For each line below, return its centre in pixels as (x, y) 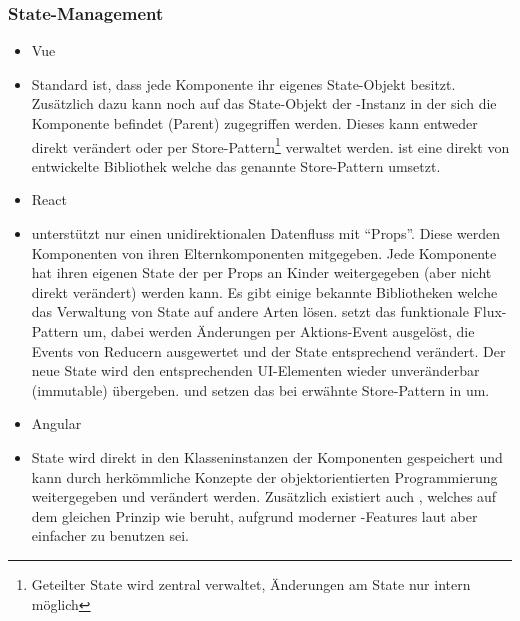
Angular (56, 423)
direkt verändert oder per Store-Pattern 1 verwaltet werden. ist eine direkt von (270, 145)
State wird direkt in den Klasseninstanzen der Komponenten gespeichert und (267, 456)
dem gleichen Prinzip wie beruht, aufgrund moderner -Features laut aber (254, 515)
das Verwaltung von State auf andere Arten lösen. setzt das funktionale (250, 311)
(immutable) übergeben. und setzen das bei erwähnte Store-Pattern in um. (260, 389)
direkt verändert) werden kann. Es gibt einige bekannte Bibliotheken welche (264, 291)
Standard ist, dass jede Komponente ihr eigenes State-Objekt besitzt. (243, 83)
